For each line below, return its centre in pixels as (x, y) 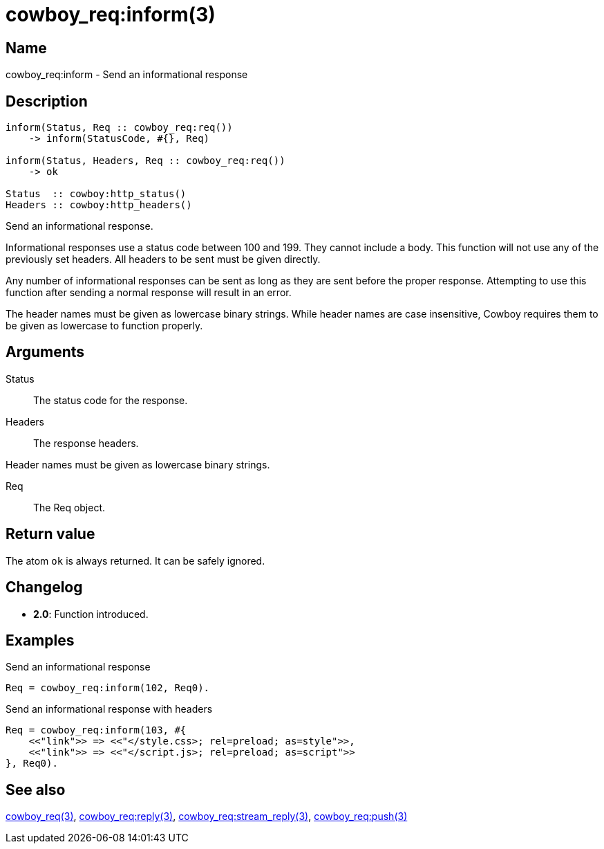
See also (36, 789)
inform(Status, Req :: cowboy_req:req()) (119, 128)
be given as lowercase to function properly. (104, 326)
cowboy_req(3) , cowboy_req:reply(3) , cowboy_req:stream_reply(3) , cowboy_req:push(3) (207, 816)
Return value (50, 534)
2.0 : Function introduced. (91, 614)
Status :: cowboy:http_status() (96, 194)
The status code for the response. (111, 400)
